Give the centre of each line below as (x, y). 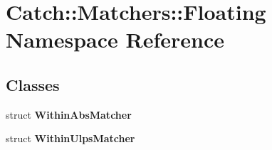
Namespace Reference (115, 39)
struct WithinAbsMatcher (69, 114)
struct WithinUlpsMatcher (70, 138)
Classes (33, 84)
